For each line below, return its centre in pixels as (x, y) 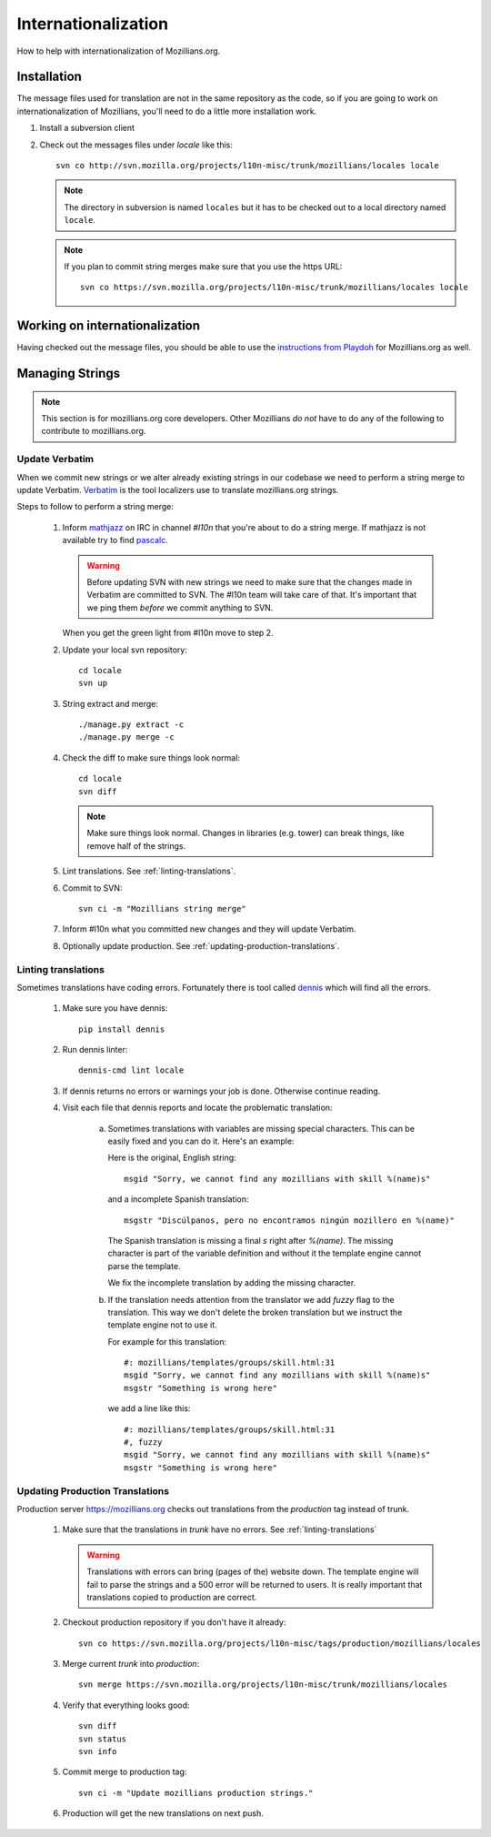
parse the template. (144, 1266)
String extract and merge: (110, 703)
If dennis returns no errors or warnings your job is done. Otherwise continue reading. (221, 1091)
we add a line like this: (149, 1408)
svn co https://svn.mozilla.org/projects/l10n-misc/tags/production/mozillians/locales (280, 1643)
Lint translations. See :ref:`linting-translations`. (149, 871)
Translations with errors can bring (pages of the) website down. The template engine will (253, 1572)
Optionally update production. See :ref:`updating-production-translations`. (201, 945)
